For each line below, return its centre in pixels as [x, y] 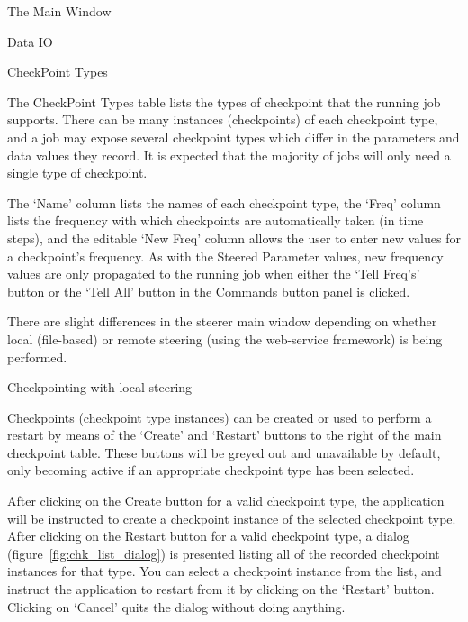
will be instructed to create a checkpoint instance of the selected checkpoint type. [232, 518]
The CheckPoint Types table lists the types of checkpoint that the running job [224, 101]
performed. [37, 357]
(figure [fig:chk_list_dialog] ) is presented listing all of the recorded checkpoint [224, 553]
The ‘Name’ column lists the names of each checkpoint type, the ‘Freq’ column [224, 202]
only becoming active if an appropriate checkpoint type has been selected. [211, 470]
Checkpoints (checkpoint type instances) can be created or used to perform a [220, 417]
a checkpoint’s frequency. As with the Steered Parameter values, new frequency [225, 256]
